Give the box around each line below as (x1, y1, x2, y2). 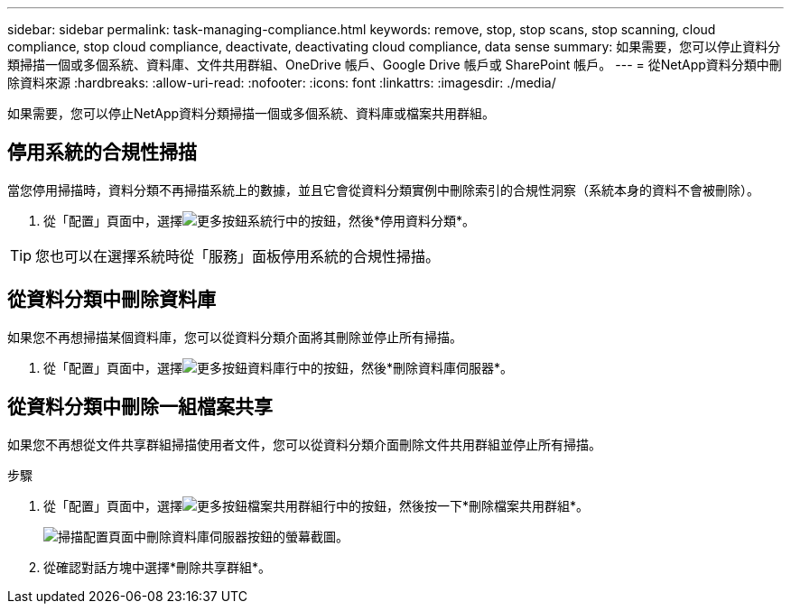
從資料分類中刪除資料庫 (7, 288, 216, 311)
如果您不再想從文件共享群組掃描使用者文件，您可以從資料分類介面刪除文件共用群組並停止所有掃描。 (7, 436, 601, 452)
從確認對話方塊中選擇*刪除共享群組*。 (43, 559, 272, 575)
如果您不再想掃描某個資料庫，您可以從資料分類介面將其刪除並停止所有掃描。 (7, 329, 462, 345)
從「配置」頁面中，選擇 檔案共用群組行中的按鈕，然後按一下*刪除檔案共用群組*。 (43, 497, 590, 514)
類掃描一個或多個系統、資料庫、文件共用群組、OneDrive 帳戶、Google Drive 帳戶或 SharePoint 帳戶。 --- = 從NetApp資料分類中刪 (7, 57, 782, 72)
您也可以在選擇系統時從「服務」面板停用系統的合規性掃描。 (35, 246, 441, 265)
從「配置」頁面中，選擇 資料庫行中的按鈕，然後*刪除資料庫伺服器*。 (43, 359, 514, 375)
